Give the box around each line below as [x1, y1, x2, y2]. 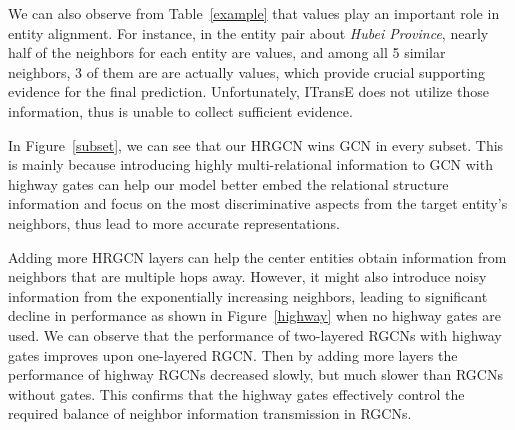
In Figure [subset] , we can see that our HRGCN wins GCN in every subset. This [8, 134, 504, 155]
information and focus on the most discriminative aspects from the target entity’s [8, 193, 508, 214]
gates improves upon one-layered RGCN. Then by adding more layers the [8, 344, 458, 365]
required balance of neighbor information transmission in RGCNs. [8, 403, 412, 424]
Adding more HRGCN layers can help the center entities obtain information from [8, 246, 507, 267]
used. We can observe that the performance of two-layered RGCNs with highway [8, 324, 502, 345]
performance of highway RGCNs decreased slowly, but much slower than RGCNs [8, 364, 503, 385]
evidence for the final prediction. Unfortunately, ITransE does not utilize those [8, 81, 489, 102]
